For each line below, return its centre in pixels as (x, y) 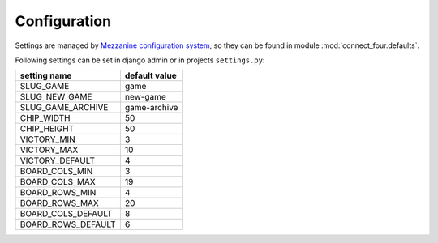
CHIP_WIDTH (45, 118)
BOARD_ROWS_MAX (59, 203)
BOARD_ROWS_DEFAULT (68, 224)
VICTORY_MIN (48, 139)
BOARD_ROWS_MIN (58, 193)
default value (151, 75)
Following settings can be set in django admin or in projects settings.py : (140, 60)
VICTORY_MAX (49, 150)
